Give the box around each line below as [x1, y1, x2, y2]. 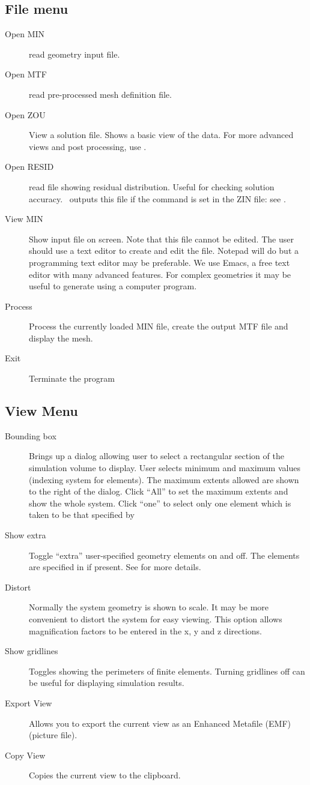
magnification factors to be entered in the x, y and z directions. [29, 624, 262, 637]
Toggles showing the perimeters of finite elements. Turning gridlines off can [29, 664, 305, 677]
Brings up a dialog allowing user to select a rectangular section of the [29, 450, 284, 462]
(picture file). [29, 729, 77, 741]
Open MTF [5, 68, 47, 80]
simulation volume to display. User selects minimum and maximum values [29, 462, 300, 474]
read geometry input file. [29, 47, 120, 60]
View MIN [5, 212, 43, 225]
